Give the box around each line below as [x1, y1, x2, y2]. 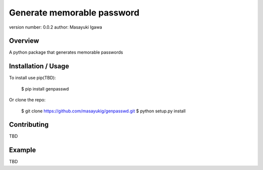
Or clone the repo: [9, 97, 46, 103]
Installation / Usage [9, 62, 69, 70]
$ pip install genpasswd [21, 86, 69, 92]
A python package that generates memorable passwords [9, 49, 123, 55]
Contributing [9, 121, 49, 129]
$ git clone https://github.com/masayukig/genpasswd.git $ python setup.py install [21, 108, 186, 114]
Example [9, 146, 36, 155]
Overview [9, 37, 39, 45]
